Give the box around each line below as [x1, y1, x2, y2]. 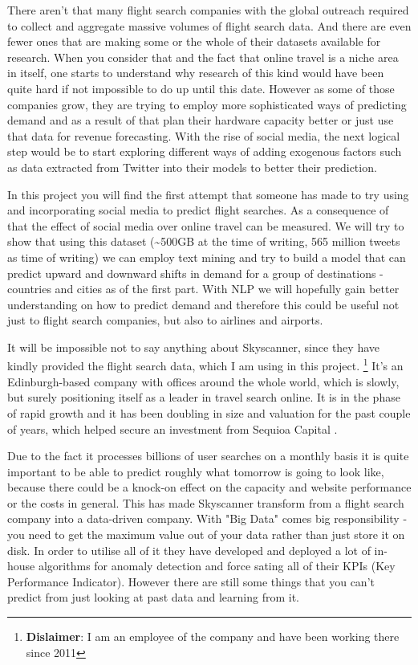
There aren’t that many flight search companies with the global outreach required [7, 2, 409, 18]
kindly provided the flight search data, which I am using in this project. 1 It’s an [7, 355, 404, 374]
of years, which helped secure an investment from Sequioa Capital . [7, 420, 338, 437]
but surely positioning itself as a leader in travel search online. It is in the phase [7, 389, 400, 406]
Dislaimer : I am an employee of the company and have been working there [26, 628, 400, 645]
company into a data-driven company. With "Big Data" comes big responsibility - [7, 510, 408, 527]
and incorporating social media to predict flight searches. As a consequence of [7, 202, 389, 218]
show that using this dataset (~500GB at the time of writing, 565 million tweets [7, 233, 400, 250]
